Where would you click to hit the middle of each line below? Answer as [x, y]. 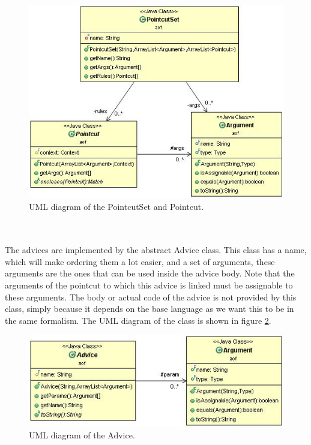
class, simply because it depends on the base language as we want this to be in [149, 309]
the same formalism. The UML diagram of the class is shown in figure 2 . [138, 320]
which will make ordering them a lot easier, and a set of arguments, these [140, 261]
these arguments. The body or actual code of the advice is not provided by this [151, 297]
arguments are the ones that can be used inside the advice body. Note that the [150, 273]
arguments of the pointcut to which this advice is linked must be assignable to [149, 285]
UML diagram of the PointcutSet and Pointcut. [116, 206]
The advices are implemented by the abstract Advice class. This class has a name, [156, 250]
